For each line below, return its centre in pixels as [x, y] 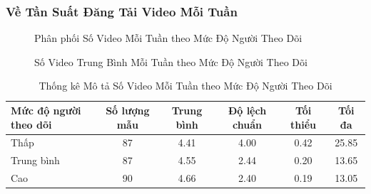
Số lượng [128, 110]
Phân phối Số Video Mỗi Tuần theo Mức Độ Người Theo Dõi [168, 38]
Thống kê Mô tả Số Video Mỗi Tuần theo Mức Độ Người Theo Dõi [185, 86]
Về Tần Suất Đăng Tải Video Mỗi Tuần [122, 11]
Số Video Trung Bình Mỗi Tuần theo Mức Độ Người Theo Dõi [171, 61]
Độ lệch [247, 110]
